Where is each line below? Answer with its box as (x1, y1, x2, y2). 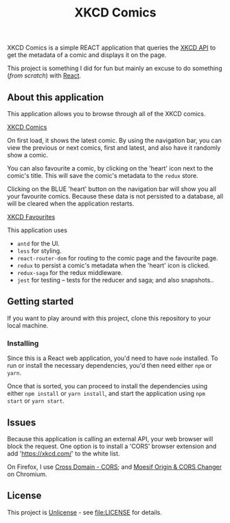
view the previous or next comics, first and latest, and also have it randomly (7, 144, 221, 152)
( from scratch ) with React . (7, 71, 82, 80)
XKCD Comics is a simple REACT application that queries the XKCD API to (7, 43, 216, 52)
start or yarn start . (7, 397, 65, 405)
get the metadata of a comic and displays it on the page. (7, 51, 167, 59)
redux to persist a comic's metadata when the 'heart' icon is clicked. (16, 261, 210, 269)
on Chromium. (7, 469, 47, 478)
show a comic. (7, 151, 49, 159)
